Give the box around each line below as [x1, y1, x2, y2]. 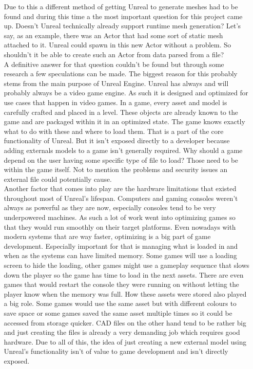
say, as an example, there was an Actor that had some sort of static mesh [4, 30, 223, 40]
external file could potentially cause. [4, 174, 112, 184]
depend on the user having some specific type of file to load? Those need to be [4, 154, 238, 165]
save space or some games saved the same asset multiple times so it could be [4, 308, 233, 318]
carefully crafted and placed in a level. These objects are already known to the [4, 107, 238, 117]
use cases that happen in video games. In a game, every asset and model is [4, 97, 227, 107]
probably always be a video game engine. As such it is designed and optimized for [4, 87, 248, 98]
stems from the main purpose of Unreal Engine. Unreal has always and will [4, 78, 229, 88]
